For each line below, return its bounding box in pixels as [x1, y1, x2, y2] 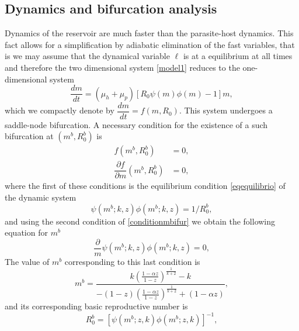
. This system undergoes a [179, 104, 273, 116]
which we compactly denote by [5, 104, 114, 116]
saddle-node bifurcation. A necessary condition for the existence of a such [5, 118, 268, 130]
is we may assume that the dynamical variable [5, 50, 170, 62]
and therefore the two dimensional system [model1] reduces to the [5, 61, 240, 73]
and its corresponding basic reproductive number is [5, 300, 188, 312]
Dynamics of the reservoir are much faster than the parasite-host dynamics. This [5, 27, 294, 39]
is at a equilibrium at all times [183, 50, 293, 62]
